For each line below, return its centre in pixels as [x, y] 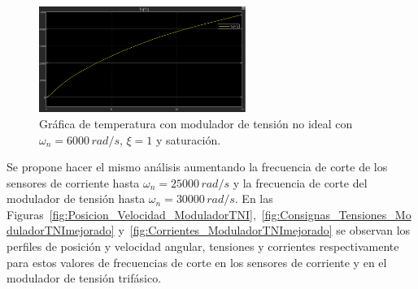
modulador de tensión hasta [76, 198]
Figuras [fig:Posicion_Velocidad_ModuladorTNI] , [131, 214]
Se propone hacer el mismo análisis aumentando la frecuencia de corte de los [197, 167]
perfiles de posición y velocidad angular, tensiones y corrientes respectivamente [203, 246]
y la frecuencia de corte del [300, 182]
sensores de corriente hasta [73, 182]
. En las [254, 198]
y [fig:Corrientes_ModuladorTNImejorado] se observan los [264, 230]
